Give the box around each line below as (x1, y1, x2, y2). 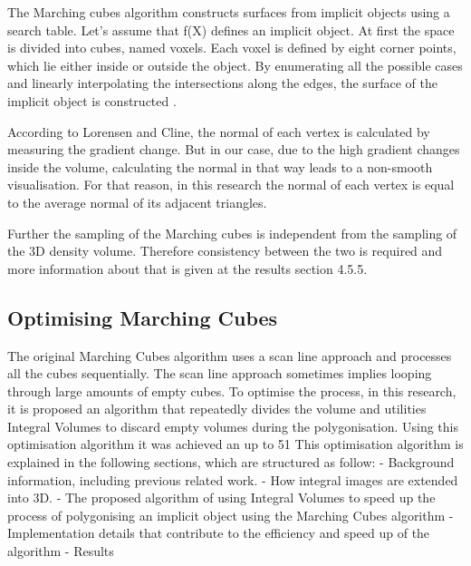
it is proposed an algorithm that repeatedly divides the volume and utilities (7, 399, 427, 418)
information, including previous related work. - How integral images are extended (7, 470, 458, 489)
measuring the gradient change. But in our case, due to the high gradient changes (7, 140, 460, 159)
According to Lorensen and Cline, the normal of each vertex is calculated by (7, 122, 430, 141)
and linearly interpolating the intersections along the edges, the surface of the (7, 73, 437, 93)
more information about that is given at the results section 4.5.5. (7, 259, 368, 278)
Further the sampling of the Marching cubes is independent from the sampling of (7, 223, 457, 242)
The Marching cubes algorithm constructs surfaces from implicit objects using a (7, 3, 450, 21)
